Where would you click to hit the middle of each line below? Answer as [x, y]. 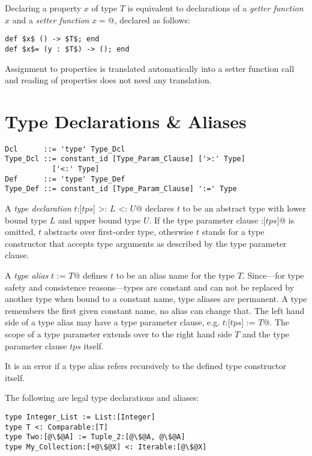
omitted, [20, 232]
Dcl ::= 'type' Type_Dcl [65, 149]
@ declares [155, 208]
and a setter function [51, 19]
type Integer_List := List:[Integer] [80, 417]
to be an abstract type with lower [244, 208]
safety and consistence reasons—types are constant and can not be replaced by [150, 287]
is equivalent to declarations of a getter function [215, 8]
